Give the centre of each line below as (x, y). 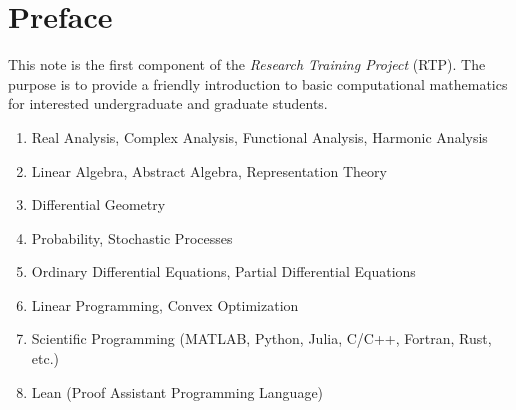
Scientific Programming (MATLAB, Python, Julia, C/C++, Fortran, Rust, (261, 338)
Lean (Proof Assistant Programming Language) (177, 391)
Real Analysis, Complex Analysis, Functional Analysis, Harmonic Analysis (259, 136)
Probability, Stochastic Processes (132, 237)
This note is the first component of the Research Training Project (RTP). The (247, 64)
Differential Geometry (98, 204)
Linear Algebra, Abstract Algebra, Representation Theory (209, 170)
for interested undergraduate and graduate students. (168, 103)
